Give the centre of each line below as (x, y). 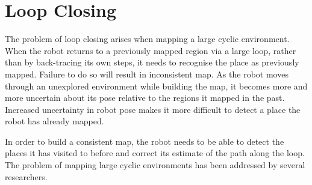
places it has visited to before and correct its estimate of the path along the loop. (155, 153)
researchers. (26, 176)
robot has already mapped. (55, 121)
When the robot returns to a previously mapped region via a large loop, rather (151, 50)
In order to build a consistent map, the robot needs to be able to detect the (145, 141)
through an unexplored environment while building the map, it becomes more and (156, 86)
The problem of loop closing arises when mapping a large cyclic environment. (147, 39)
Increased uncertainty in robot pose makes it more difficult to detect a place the (153, 109)
